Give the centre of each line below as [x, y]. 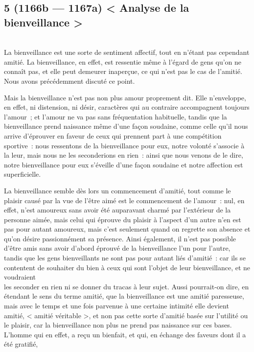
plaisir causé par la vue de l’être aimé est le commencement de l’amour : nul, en [124, 200]
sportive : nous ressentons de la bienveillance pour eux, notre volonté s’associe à [124, 145]
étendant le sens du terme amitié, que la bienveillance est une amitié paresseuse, [124, 296]
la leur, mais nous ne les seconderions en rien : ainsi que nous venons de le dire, [124, 155]
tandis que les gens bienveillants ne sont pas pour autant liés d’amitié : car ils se [125, 258]
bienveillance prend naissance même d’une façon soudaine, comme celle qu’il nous [126, 126]
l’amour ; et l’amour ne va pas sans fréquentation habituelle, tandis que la [115, 116]
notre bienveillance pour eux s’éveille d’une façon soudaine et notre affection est [124, 164]
